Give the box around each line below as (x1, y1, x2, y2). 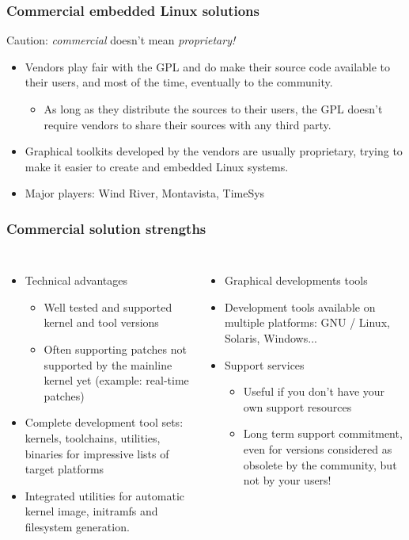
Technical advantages (25, 272, 127, 289)
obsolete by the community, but (243, 456, 397, 473)
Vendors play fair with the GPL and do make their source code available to (25, 58, 391, 75)
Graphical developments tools (225, 272, 368, 289)
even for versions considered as (243, 440, 392, 457)
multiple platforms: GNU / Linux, (225, 314, 390, 331)
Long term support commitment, (243, 425, 403, 442)
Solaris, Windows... (225, 329, 317, 346)
